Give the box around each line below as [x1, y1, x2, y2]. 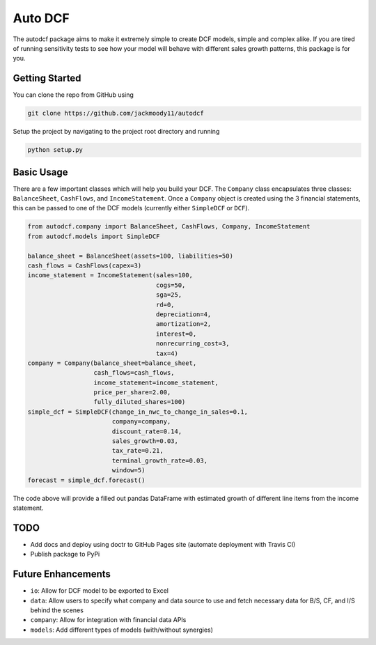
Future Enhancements [13, 568, 111, 580]
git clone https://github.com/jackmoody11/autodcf [27, 109, 205, 118]
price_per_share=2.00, [93, 389, 171, 396]
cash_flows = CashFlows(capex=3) [27, 262, 142, 270]
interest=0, [155, 329, 197, 338]
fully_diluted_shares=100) [93, 398, 186, 406]
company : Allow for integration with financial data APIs [30, 616, 187, 624]
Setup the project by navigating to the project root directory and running [13, 127, 220, 136]
